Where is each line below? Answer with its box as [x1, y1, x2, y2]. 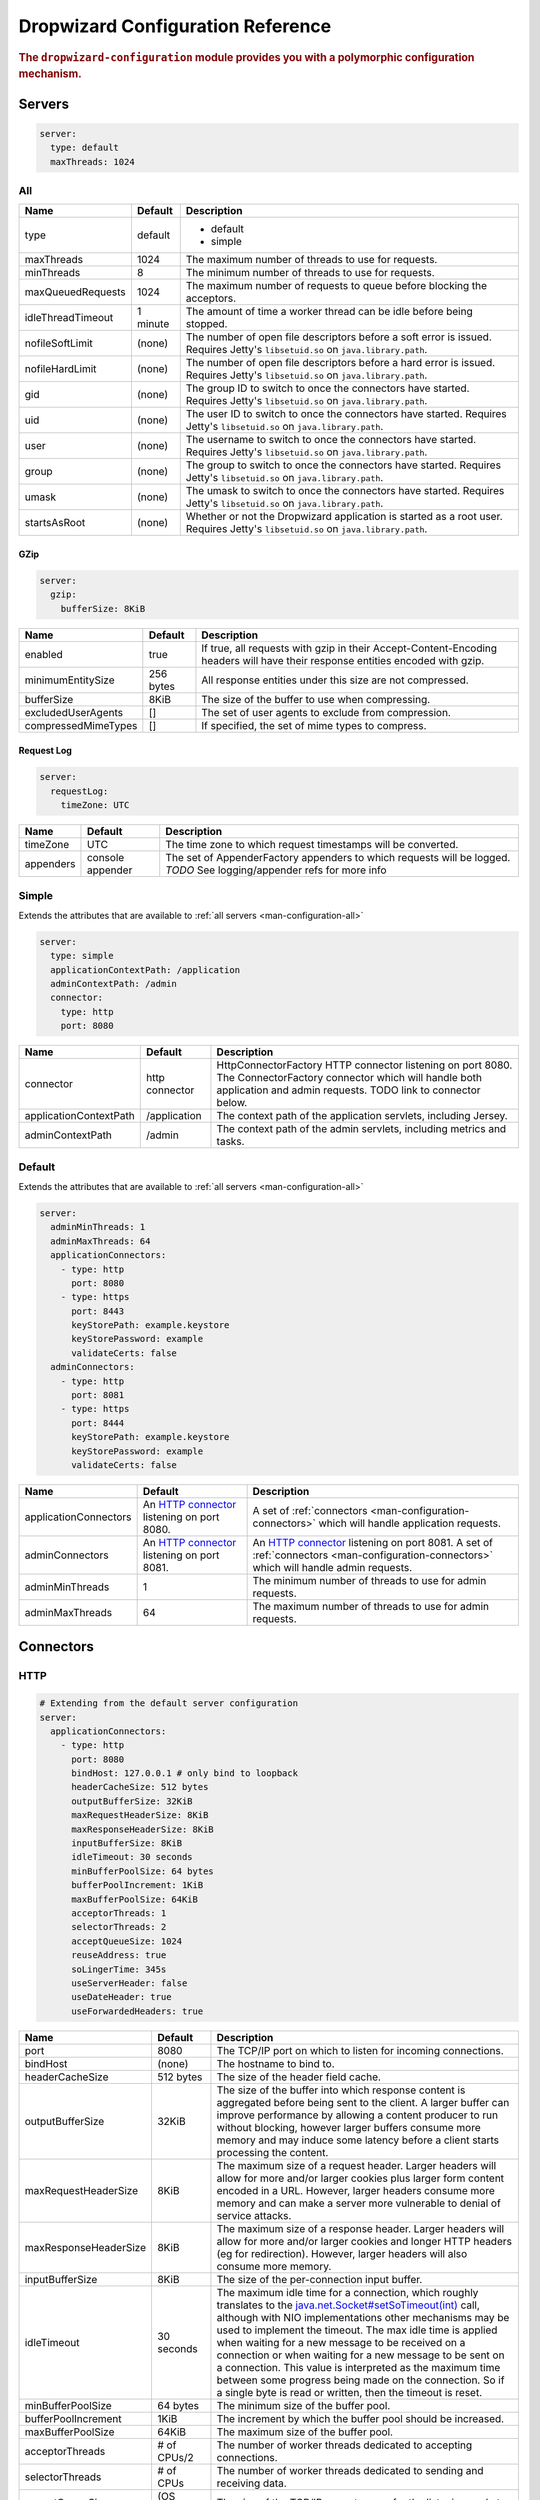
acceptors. [185, 291, 237, 305]
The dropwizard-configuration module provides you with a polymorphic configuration [18, 50, 475, 64]
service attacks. [216, 2208, 292, 2222]
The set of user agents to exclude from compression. [201, 705, 452, 719]
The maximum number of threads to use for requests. [185, 253, 438, 267]
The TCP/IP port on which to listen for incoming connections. [216, 2043, 504, 2057]
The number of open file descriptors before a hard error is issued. [185, 356, 496, 370]
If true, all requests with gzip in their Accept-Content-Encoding [201, 641, 498, 655]
